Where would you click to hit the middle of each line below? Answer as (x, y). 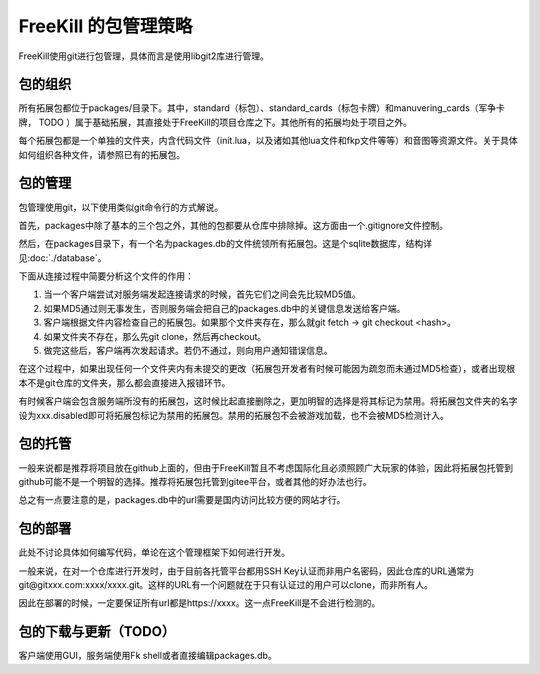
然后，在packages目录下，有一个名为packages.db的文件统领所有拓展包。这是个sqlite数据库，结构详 (225, 244)
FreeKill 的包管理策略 (105, 26)
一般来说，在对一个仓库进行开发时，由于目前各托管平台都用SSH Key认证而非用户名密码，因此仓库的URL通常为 (246, 571)
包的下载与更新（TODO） (96, 631)
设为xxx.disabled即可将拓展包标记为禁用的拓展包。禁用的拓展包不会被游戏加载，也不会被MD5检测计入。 (233, 415)
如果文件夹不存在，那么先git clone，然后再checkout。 (155, 336)
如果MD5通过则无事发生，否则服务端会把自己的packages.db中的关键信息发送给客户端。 (224, 308)
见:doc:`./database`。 (62, 257)
